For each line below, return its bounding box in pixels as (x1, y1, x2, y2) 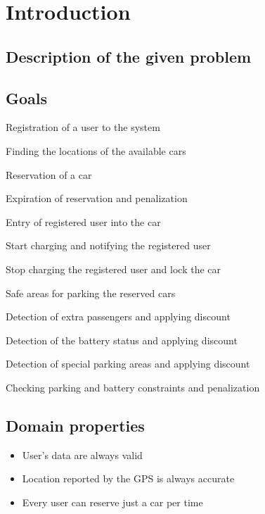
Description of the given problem (6, 45, 252, 67)
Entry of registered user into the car (6, 214, 161, 229)
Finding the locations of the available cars (6, 143, 186, 158)
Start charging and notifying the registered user (6, 238, 211, 253)
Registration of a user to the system (6, 120, 160, 134)
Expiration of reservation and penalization (6, 191, 188, 206)
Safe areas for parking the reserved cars (6, 285, 176, 300)
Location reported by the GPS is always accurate (22, 471, 235, 486)
